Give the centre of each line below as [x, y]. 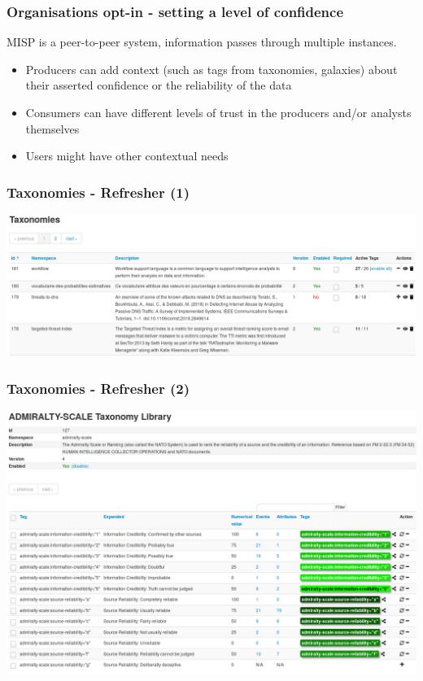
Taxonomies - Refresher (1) [98, 192]
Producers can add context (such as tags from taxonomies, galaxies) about [211, 69]
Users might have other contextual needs [127, 156]
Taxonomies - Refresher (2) [98, 388]
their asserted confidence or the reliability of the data [159, 85]
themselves [52, 128]
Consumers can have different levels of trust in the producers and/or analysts [218, 112]
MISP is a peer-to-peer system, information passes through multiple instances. [202, 42]
